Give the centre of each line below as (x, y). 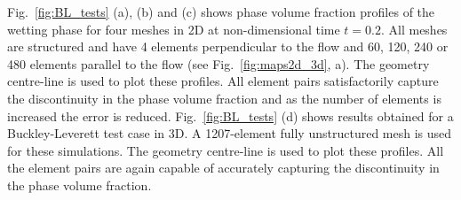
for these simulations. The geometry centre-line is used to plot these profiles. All (226, 150)
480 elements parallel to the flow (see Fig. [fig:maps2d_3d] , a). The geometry (219, 63)
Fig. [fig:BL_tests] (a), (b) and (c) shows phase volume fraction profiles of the (221, 12)
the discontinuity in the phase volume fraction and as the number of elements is (224, 98)
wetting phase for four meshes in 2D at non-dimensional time (174, 29)
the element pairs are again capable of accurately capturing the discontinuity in (223, 168)
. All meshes (414, 29)
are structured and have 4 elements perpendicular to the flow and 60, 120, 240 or (228, 46)
